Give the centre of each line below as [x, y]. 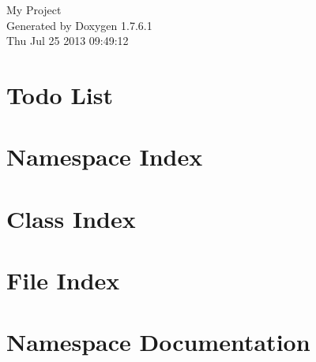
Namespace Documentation [158, 342]
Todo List [60, 94]
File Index [63, 280]
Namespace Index [105, 157]
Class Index [71, 218]
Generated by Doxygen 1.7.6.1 [79, 25]
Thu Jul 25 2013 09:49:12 [68, 41]
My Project [34, 9]
